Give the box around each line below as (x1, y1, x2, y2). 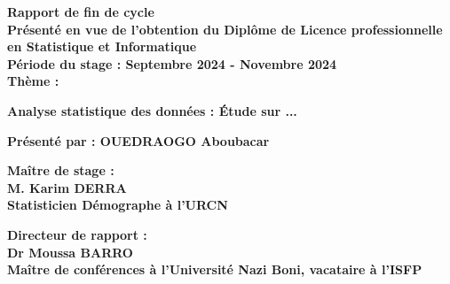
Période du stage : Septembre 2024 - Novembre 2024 (7, 54, 337, 73)
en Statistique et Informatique (7, 37, 197, 56)
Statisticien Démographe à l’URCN (7, 196, 228, 214)
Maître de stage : (7, 161, 114, 180)
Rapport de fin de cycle (7, 3, 154, 20)
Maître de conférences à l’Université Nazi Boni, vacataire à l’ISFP (7, 260, 422, 279)
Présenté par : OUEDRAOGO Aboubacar (7, 131, 270, 150)
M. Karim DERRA (7, 178, 127, 196)
